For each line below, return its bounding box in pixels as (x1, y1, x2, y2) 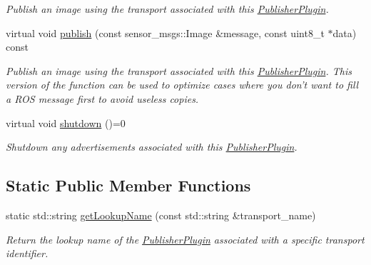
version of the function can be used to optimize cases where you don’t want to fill (6, 77, 359, 92)
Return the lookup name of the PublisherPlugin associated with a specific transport (6, 231, 365, 246)
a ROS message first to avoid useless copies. (6, 91, 199, 106)
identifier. (6, 246, 49, 261)
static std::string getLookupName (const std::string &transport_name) (6, 207, 316, 222)
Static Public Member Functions (6, 174, 251, 196)
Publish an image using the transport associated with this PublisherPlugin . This (6, 63, 352, 78)
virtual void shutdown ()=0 (6, 115, 126, 130)
